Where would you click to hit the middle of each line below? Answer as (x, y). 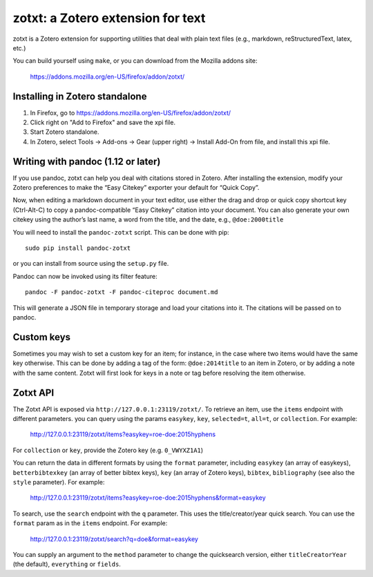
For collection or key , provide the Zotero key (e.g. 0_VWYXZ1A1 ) (108, 450)
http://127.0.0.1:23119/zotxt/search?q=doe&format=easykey (114, 539)
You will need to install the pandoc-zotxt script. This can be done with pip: (121, 232)
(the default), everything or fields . (67, 564)
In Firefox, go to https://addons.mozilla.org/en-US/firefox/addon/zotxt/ (131, 113)
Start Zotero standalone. (65, 132)
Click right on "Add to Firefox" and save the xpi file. (103, 123)
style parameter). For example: (59, 482)
